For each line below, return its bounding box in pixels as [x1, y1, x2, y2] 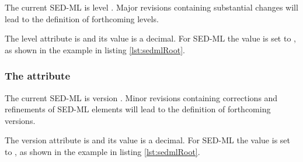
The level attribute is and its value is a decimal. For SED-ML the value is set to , [5, 32, 296, 44]
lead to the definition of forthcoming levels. [5, 12, 159, 25]
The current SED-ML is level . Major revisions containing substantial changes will [5, 1, 298, 13]
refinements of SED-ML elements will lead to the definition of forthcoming [5, 103, 271, 115]
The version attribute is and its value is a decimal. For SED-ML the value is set [5, 134, 290, 146]
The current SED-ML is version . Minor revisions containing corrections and [5, 91, 278, 104]
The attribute [5, 68, 71, 83]
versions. [5, 114, 36, 126]
